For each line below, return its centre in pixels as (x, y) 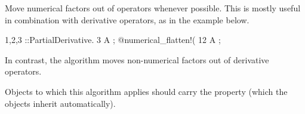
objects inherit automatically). (60, 103)
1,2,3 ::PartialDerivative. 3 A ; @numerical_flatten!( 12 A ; (113, 40)
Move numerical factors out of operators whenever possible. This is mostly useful (153, 8)
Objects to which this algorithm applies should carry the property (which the (146, 91)
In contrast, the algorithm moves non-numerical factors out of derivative (137, 59)
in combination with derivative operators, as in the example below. (127, 19)
